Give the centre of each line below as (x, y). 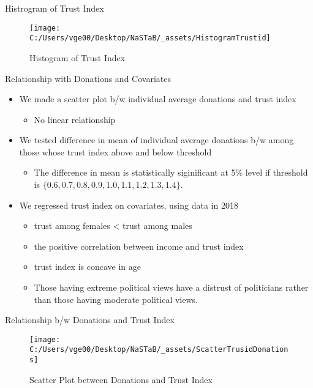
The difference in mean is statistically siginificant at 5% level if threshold (171, 172)
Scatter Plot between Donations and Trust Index (121, 379)
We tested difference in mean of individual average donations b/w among (156, 140)
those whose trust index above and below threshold (115, 151)
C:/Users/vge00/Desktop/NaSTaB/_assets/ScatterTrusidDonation (159, 350)
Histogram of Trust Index (77, 57)
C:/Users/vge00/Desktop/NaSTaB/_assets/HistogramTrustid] (150, 38)
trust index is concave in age (87, 267)
